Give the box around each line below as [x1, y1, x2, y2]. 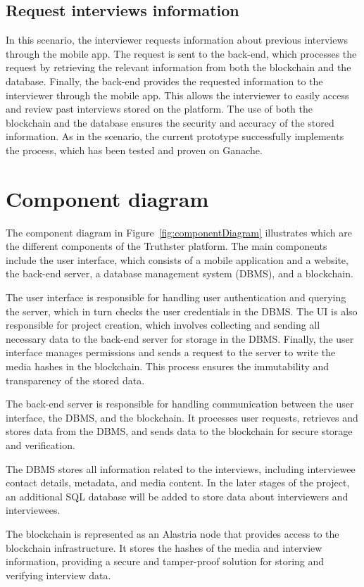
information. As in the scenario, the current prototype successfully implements [6, 129, 344, 144]
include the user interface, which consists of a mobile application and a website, [6, 252, 349, 267]
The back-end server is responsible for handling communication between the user [6, 396, 354, 411]
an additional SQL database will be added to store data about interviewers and [6, 488, 349, 503]
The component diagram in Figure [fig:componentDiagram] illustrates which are [6, 225, 352, 239]
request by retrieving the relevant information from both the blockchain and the [6, 60, 351, 75]
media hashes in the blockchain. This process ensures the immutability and [6, 359, 330, 374]
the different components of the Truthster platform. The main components [6, 239, 327, 253]
